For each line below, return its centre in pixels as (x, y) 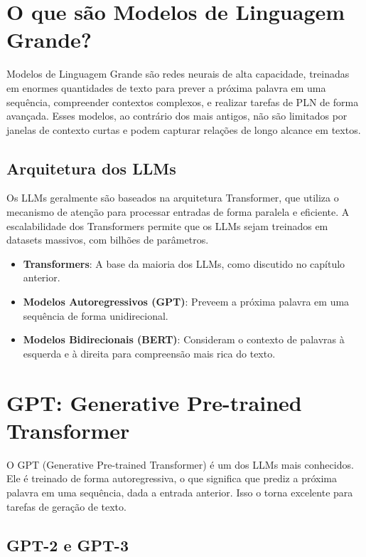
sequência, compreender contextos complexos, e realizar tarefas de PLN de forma (183, 101)
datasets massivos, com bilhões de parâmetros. (108, 240)
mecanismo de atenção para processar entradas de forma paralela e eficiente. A (178, 212)
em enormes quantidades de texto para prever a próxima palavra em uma (166, 87)
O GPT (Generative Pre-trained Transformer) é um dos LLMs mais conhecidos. (180, 464)
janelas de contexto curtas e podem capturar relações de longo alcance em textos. (184, 129)
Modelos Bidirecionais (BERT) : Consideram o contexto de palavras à (184, 339)
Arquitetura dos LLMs (91, 168)
